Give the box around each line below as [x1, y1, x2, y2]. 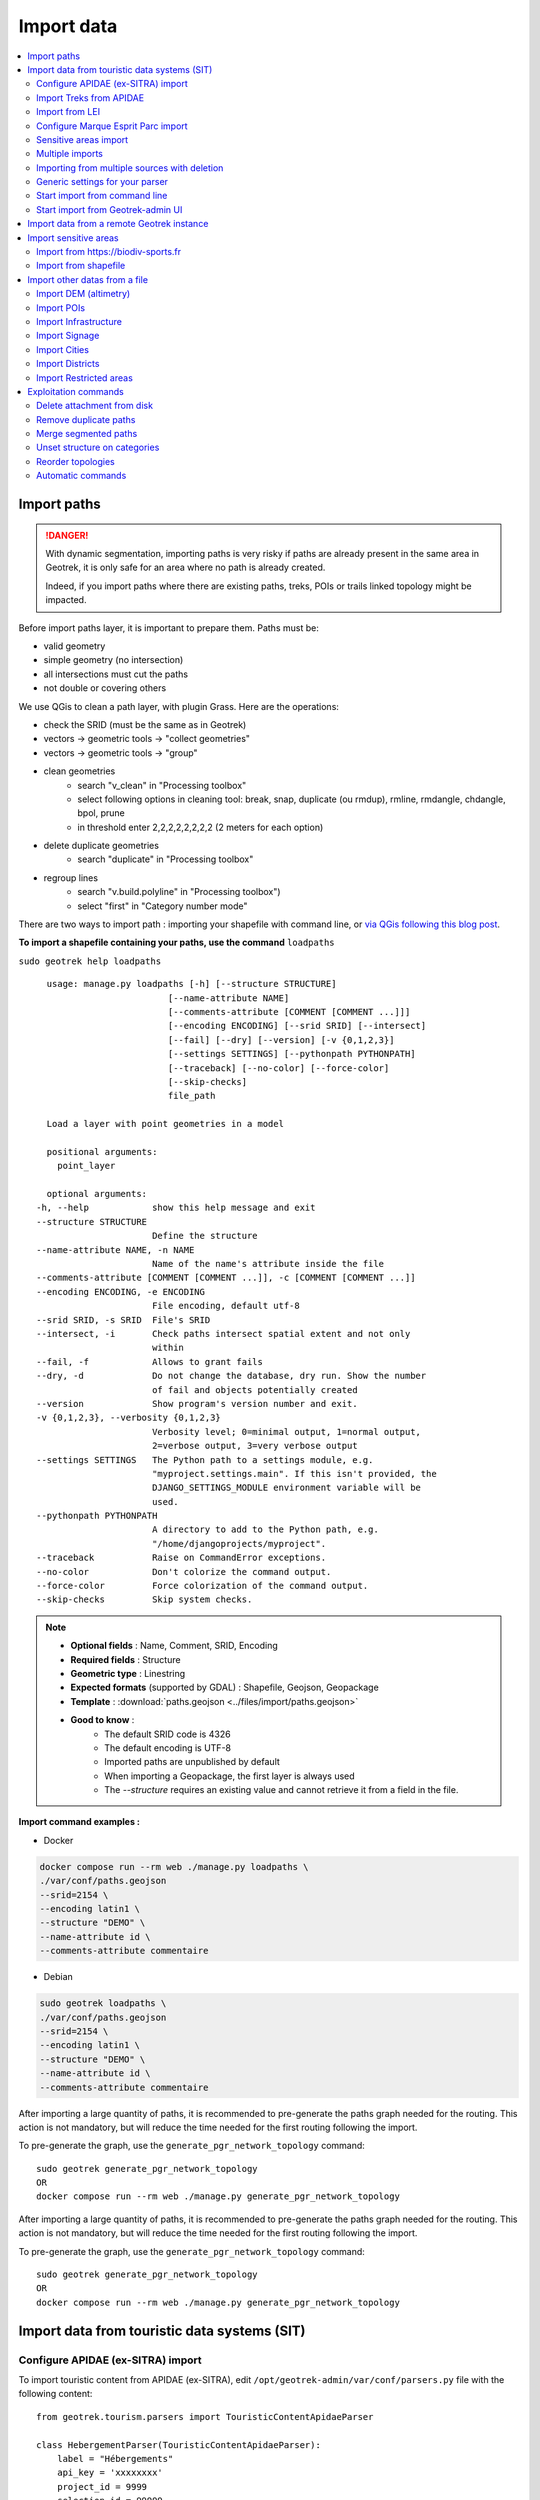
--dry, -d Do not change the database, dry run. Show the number [36, 1370, 427, 1382]
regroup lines [43, 871, 99, 884]
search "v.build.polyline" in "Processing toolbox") [77, 886, 281, 898]
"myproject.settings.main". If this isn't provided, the [151, 1468, 437, 1479]
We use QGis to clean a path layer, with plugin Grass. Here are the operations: [18, 700, 340, 712]
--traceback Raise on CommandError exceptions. [36, 1552, 327, 1564]
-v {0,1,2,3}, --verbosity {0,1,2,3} [36, 1412, 222, 1424]
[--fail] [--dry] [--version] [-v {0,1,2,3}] [167, 1034, 395, 1045]
